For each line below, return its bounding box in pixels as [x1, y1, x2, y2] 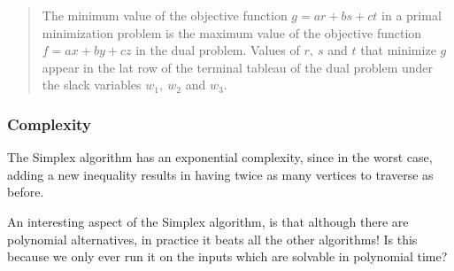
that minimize [360, 41, 436, 59]
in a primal [381, 6, 442, 24]
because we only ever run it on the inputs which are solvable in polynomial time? [7, 247, 448, 266]
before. [7, 182, 44, 201]
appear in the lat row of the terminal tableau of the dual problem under [42, 58, 434, 76]
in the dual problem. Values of [135, 41, 300, 59]
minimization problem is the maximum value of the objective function [42, 23, 422, 42]
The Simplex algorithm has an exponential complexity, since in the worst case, [7, 148, 433, 166]
